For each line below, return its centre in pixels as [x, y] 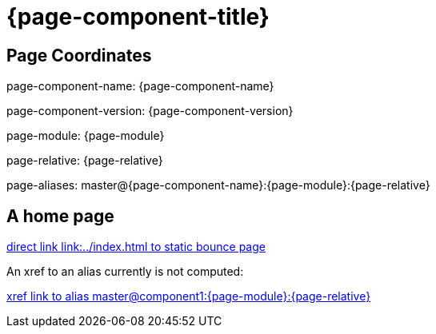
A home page [60, 216]
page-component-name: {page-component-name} [140, 86]
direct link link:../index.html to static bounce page [136, 247]
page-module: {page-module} [86, 136]
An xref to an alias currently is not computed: [125, 272]
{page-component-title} [138, 17]
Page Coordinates [79, 55]
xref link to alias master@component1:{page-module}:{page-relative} [189, 296]
